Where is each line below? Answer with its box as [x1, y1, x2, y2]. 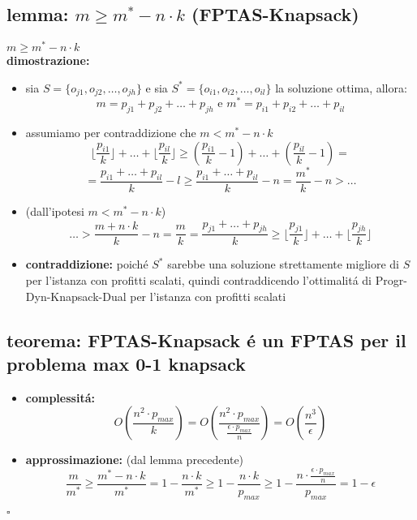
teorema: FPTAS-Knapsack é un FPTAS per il [6, 327, 406, 352]
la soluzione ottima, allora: [275, 79, 407, 96]
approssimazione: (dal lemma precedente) [25, 451, 244, 468]
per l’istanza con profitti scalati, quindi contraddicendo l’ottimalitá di [25, 271, 372, 288]
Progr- [375, 271, 407, 288]
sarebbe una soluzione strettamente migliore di [167, 256, 399, 273]
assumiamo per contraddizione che [25, 124, 196, 141]
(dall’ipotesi [25, 202, 84, 219]
